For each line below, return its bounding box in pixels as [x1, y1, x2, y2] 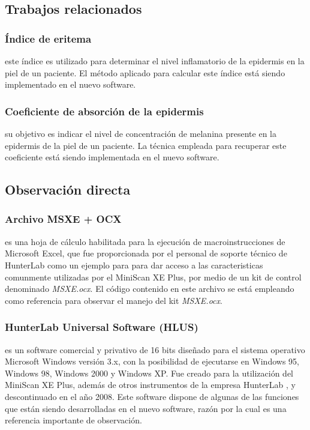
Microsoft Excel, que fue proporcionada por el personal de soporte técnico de [5, 247, 287, 259]
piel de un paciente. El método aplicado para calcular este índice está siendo [5, 66, 285, 79]
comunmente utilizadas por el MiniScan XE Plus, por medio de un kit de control [5, 270, 302, 283]
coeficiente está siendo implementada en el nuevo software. [5, 151, 219, 163]
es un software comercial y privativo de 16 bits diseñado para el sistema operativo [5, 343, 305, 356]
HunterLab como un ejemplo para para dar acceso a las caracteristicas [5, 258, 263, 271]
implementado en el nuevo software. [5, 78, 136, 91]
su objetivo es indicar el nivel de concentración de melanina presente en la [5, 127, 276, 139]
